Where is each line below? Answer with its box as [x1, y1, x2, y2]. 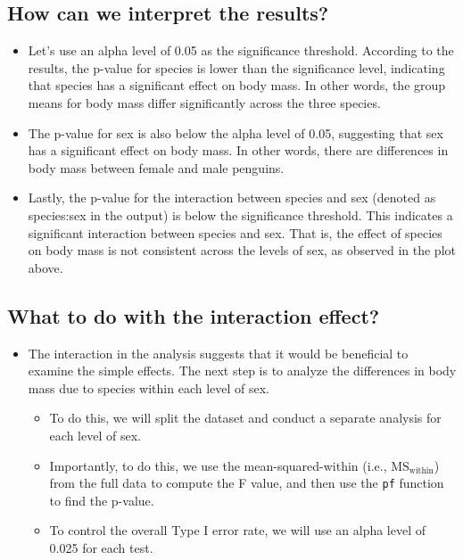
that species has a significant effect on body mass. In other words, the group [28, 76, 446, 95]
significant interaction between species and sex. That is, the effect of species [28, 223, 442, 242]
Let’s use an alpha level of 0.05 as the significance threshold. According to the [28, 41, 454, 60]
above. [28, 258, 63, 276]
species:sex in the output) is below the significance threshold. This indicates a [28, 205, 453, 224]
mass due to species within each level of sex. [28, 378, 270, 397]
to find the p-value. [49, 490, 154, 509]
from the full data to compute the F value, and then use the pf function [49, 474, 444, 492]
